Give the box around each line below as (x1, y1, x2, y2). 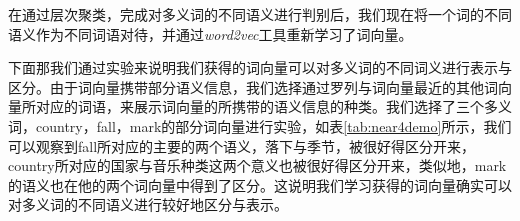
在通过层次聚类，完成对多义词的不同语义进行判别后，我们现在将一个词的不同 (8, 4, 512, 24)
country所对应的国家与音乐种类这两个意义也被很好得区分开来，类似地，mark (8, 155, 507, 176)
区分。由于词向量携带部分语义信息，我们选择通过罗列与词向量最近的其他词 (8, 76, 498, 97)
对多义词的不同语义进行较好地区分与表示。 (8, 194, 288, 215)
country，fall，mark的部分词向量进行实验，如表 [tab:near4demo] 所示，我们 (35, 115, 512, 136)
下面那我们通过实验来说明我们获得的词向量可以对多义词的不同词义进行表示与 (8, 57, 512, 78)
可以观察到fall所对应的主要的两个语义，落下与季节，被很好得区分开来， (8, 135, 476, 156)
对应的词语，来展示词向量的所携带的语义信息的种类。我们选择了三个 (35, 96, 484, 117)
